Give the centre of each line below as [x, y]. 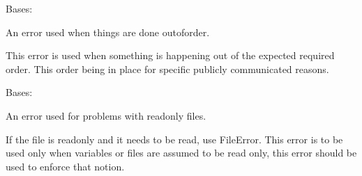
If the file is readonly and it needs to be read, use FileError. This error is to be [174, 139]
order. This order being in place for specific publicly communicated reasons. [167, 69]
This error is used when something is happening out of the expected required [170, 55]
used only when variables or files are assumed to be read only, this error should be [181, 153]
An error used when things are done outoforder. [108, 32]
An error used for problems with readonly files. [106, 115]
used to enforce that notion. [65, 166]
